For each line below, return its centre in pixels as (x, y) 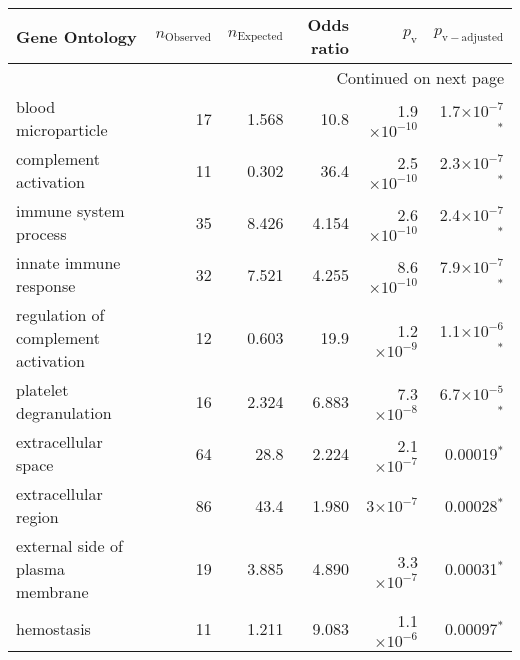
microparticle (62, 129)
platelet (42, 389)
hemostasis (53, 628)
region (37, 516)
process (41, 233)
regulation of (60, 314)
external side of (69, 545)
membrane (52, 591)
